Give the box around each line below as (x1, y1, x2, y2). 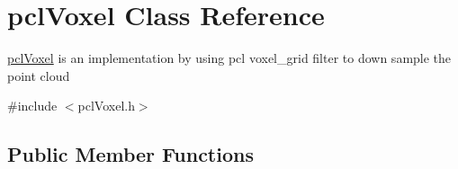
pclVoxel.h (77, 96, 135, 115)
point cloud (7, 66, 70, 84)
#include (7, 96, 58, 115)
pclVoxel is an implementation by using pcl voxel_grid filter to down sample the (7, 49, 452, 67)
